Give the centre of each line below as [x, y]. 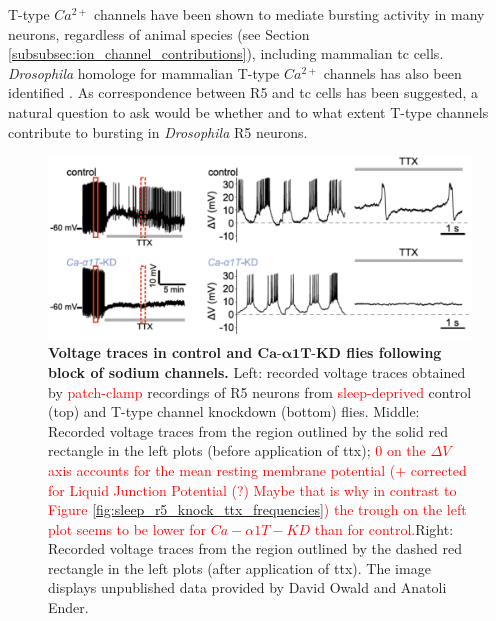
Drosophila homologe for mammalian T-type [144, 72]
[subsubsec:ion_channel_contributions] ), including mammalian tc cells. [226, 53]
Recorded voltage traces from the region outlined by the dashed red [255, 548]
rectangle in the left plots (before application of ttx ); [209, 450]
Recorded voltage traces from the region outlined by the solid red [248, 430]
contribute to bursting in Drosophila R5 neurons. [158, 131]
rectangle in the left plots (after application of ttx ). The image [239, 567]
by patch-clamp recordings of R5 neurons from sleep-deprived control [260, 391]
